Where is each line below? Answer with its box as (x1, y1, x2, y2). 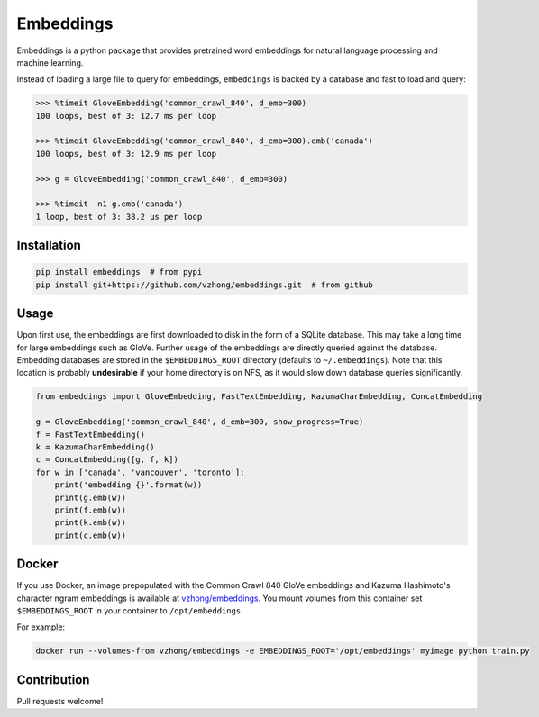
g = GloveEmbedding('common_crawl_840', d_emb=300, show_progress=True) (35, 417, 364, 427)
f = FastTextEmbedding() (35, 429, 146, 440)
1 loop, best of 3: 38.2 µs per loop (35, 212, 203, 222)
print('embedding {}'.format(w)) (54, 480, 203, 490)
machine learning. (16, 57, 84, 68)
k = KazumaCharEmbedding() (35, 442, 155, 452)
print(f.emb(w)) (54, 504, 126, 515)
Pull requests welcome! (16, 695, 104, 706)
